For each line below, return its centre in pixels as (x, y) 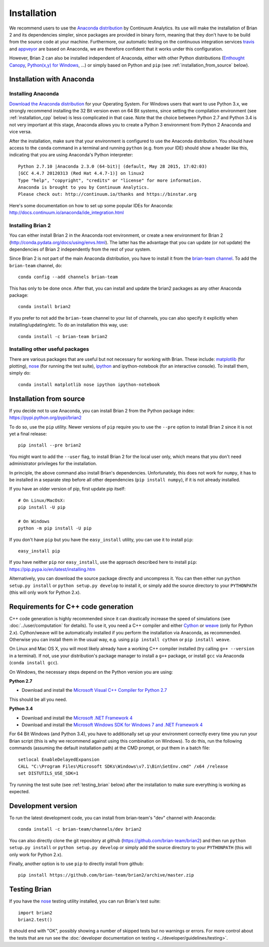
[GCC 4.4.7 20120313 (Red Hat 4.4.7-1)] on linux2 (81, 173)
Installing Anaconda (34, 94)
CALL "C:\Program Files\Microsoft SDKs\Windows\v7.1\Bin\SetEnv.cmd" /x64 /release (123, 766)
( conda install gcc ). (34, 663)
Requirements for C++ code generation (71, 607)
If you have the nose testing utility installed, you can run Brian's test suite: (85, 901)
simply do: (20, 373)
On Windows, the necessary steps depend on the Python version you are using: (91, 672)
